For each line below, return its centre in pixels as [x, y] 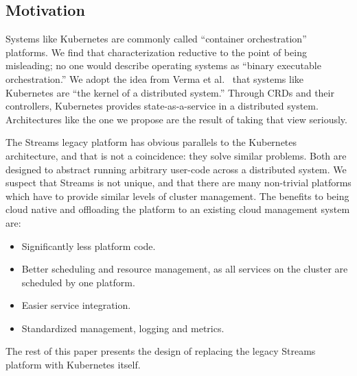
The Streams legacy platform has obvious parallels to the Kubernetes [151, 142]
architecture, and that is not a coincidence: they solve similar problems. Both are [176, 155]
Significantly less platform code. [89, 246]
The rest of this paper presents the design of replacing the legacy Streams [161, 351]
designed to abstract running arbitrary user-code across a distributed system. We [176, 169]
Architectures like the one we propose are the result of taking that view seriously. [176, 119]
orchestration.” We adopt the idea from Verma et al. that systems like [155, 78]
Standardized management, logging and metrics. [123, 328]
